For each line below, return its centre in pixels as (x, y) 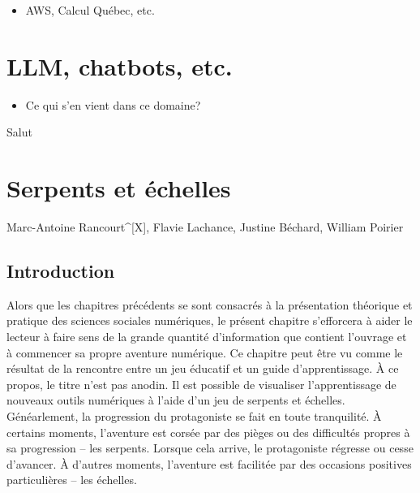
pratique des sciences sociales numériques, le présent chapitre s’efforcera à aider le (210, 320)
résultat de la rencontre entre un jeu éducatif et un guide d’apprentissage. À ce (203, 368)
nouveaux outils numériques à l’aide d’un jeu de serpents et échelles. (176, 400)
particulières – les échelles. (72, 480)
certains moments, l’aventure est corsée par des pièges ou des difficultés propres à (208, 432)
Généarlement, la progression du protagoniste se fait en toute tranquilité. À (194, 415)
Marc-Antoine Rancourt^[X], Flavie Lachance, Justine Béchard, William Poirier (205, 227)
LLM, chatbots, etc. (120, 65)
